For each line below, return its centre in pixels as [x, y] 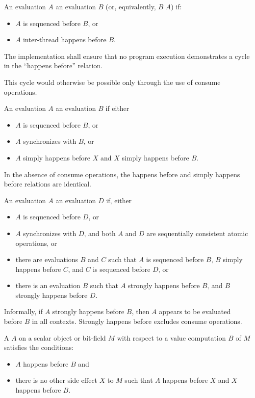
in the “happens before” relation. [53, 66]
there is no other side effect [56, 380]
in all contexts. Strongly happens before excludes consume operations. [137, 321]
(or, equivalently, [131, 6]
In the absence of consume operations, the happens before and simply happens [122, 174]
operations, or [36, 243]
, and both [100, 233]
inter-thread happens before [64, 40]
